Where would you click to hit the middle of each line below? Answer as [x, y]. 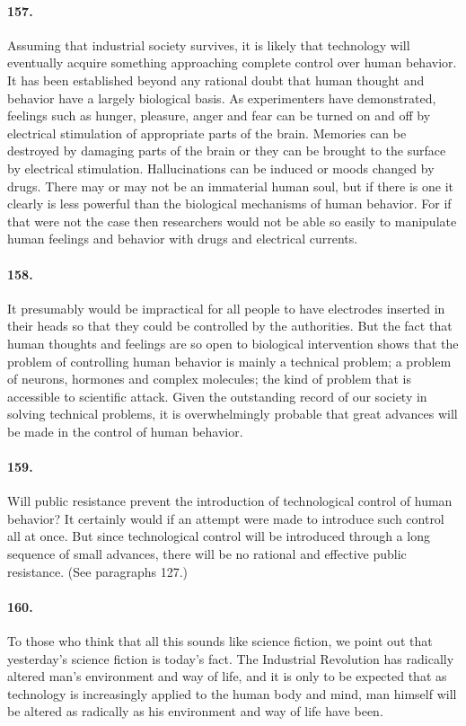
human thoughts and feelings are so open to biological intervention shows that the [233, 343]
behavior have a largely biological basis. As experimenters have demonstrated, [222, 97]
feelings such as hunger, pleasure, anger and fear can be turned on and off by [219, 115]
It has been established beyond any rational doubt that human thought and [216, 80]
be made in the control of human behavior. [125, 431]
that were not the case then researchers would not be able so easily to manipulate [232, 221]
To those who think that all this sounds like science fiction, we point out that [220, 641]
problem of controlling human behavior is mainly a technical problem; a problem [229, 361]
